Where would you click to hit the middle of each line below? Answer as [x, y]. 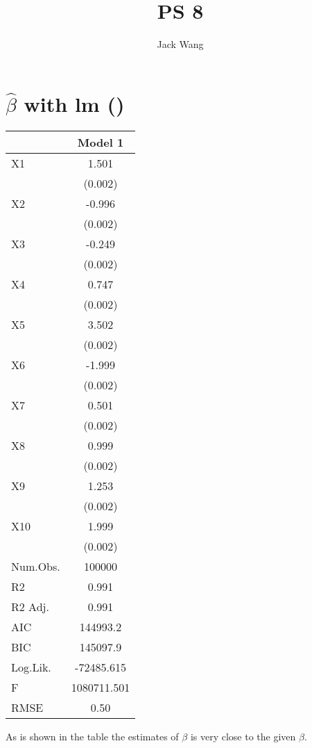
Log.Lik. [31, 667]
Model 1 [101, 142]
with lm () [74, 103]
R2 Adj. [30, 606]
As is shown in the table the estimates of [92, 736]
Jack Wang [180, 44]
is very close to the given [243, 736]
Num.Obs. [36, 566]
